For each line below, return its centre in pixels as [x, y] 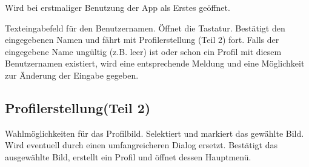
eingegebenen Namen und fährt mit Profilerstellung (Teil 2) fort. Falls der [142, 40]
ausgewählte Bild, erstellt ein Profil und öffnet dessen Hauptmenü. [128, 156]
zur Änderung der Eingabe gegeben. [72, 75]
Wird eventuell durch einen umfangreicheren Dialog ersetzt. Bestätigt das [141, 145]
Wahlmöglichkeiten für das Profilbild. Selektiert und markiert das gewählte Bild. [154, 133]
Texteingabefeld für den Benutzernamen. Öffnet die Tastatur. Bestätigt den [145, 28]
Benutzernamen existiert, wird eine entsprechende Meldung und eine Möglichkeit [155, 63]
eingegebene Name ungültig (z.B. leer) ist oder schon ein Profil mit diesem [143, 51]
